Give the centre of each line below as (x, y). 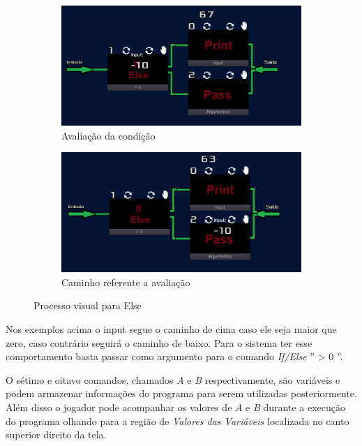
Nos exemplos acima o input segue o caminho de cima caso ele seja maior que (171, 328)
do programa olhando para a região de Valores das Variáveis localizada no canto (178, 421)
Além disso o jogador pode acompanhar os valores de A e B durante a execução (175, 407)
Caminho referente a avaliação (126, 282)
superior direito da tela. (56, 434)
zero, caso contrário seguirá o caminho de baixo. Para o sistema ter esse (159, 342)
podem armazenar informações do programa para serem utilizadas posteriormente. (181, 393)
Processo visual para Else (88, 305)
